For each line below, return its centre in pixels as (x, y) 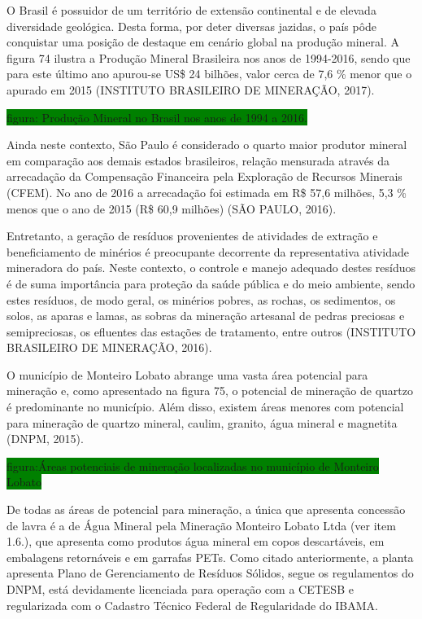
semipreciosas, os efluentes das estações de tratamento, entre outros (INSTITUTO (211, 331)
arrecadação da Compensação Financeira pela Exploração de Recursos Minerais (204, 176)
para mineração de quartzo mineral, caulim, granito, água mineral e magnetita (202, 422)
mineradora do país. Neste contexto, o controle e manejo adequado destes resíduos (211, 268)
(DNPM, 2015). (45, 439)
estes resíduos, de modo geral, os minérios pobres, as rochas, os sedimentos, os (201, 299)
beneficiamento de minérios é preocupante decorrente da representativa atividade (208, 251)
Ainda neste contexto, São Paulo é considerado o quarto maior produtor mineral (207, 145)
